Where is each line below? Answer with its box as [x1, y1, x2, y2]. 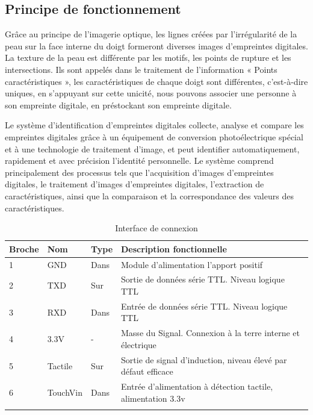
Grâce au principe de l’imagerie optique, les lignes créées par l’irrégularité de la [5, 28, 297, 40]
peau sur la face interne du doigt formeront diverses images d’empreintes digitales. [5, 39, 308, 52]
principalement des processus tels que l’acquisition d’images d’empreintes [5, 166, 274, 178]
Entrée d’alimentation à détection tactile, [121, 380, 273, 393]
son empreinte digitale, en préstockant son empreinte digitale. [5, 98, 232, 111]
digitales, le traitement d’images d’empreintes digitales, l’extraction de [5, 178, 264, 190]
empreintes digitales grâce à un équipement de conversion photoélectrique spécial [5, 130, 303, 143]
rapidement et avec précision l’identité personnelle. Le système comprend [5, 154, 274, 167]
